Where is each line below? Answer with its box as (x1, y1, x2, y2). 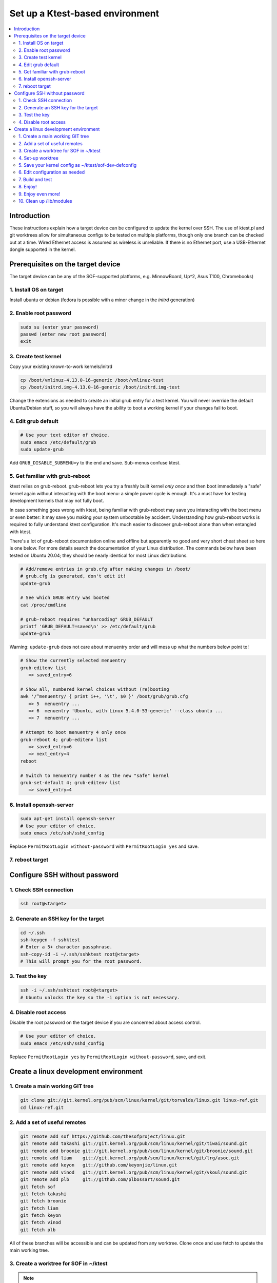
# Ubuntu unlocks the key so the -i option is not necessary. (20, 995, 180, 1000)
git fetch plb (20, 1227, 56, 1233)
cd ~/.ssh (20, 929, 45, 936)
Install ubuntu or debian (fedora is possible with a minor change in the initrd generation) (9, 297, 195, 303)
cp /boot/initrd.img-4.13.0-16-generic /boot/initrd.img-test (20, 384, 180, 390)
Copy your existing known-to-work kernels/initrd (9, 363, 113, 370)
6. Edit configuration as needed (18, 169, 85, 176)
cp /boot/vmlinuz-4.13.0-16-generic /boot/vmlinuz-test (20, 377, 164, 383)
